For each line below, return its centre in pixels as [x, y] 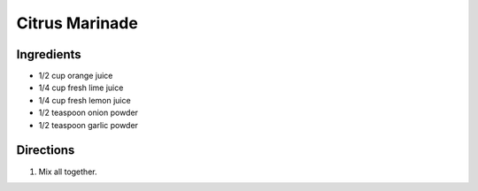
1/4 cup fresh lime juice [81, 88]
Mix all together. [68, 172]
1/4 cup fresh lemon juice [85, 100]
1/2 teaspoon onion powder [89, 113]
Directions [46, 150]
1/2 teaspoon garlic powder [89, 125]
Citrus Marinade [77, 23]
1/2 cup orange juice [76, 76]
